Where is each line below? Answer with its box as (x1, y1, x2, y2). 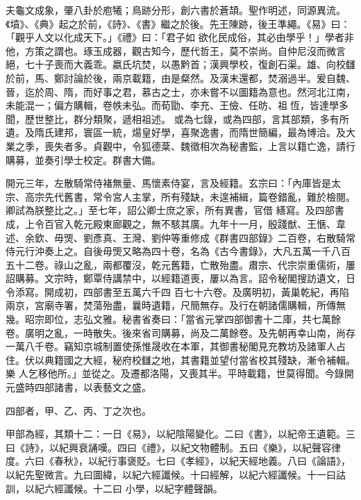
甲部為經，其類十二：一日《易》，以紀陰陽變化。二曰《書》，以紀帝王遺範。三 (6, 426, 355, 441)
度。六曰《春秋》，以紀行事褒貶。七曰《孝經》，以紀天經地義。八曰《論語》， (6, 453, 351, 468)
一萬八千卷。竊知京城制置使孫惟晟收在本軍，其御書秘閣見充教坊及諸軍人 (6, 339, 336, 353)
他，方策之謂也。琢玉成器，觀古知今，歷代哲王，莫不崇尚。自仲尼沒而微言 (6, 43, 346, 58)
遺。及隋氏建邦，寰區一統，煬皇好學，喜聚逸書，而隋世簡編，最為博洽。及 (6, 125, 346, 140)
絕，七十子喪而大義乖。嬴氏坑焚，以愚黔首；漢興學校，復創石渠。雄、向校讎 (6, 57, 355, 72)
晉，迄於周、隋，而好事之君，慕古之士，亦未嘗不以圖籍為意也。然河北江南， (6, 84, 355, 99)
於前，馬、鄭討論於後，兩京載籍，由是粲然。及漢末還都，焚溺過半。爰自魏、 (6, 70, 355, 85)
